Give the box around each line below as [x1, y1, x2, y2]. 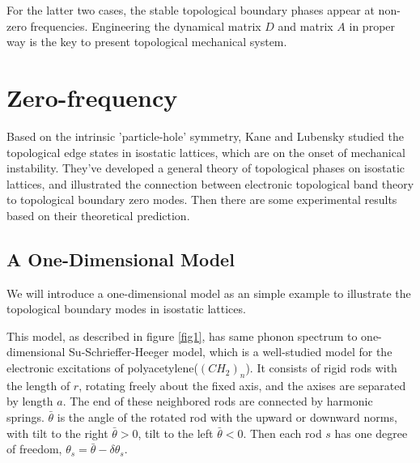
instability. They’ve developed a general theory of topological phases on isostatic [6, 159, 405, 176]
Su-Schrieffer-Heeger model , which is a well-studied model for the [69, 343, 392, 360]
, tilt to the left [138, 424, 214, 441]
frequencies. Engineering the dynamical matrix [30, 17, 261, 34]
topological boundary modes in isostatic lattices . [6, 300, 246, 317]
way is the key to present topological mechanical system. [6, 33, 287, 50]
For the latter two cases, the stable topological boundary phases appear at [6, 2, 375, 18]
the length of [6, 376, 70, 393]
